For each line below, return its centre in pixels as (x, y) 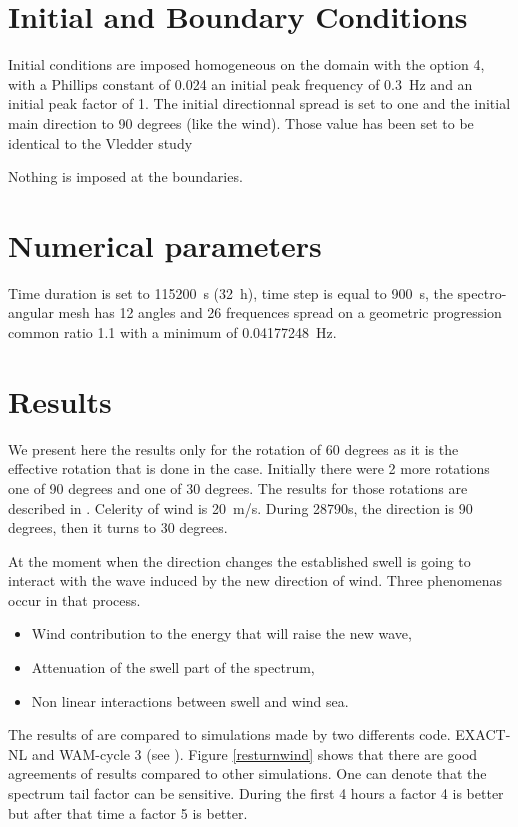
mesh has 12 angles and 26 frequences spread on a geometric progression (280, 312)
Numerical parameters (165, 244)
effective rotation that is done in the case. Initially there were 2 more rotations (249, 468)
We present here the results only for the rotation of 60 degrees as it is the (233, 448)
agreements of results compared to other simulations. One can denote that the (247, 773)
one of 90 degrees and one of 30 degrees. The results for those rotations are (238, 487)
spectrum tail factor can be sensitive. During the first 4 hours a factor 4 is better (256, 793)
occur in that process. (74, 599)
